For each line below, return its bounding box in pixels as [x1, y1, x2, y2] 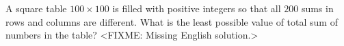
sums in [301, 1, 334, 15]
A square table [5, 1, 67, 15]
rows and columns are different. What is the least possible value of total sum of [5, 14, 338, 28]
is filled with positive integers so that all [112, 1, 281, 15]
